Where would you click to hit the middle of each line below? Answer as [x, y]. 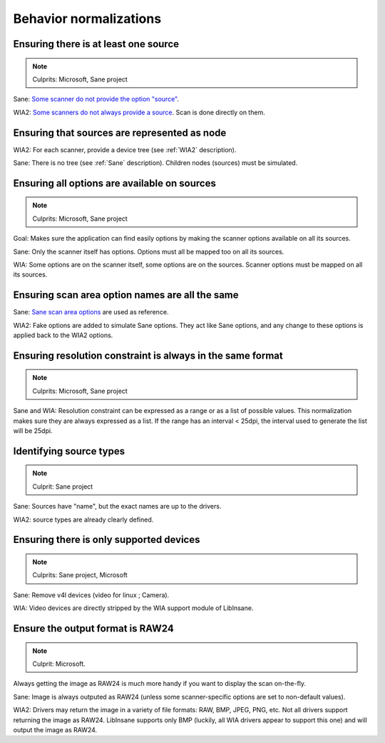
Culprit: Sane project [63, 487]
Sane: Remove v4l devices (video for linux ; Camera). [91, 595]
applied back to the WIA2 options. [63, 335]
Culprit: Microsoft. [59, 664]
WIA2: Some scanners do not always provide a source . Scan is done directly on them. [139, 112]
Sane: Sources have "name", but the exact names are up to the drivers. [117, 507]
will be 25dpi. [33, 431]
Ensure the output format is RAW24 [93, 629]
